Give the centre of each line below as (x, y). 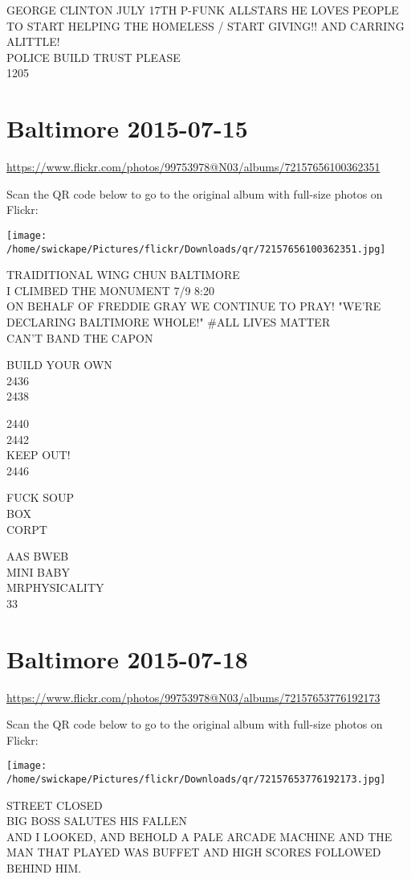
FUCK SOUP (41, 497)
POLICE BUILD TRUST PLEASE (94, 57)
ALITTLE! (33, 41)
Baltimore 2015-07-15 (127, 128)
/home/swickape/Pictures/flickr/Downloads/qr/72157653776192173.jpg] (196, 780)
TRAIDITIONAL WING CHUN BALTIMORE (123, 275)
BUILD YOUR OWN (59, 365)
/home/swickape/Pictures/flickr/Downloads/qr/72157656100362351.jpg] (196, 249)
